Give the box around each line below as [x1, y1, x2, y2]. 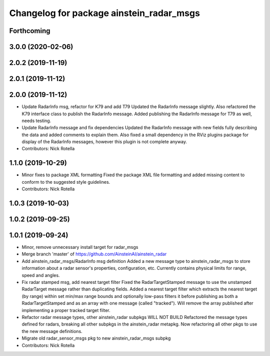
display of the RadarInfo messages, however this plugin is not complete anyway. [21, 139, 187, 145]
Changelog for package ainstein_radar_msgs [9, 8, 200, 19]
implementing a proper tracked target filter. [21, 307, 110, 313]
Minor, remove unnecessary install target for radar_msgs [21, 244, 138, 250]
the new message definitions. [21, 328, 82, 334]
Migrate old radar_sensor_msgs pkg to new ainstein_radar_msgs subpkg [21, 335, 171, 341]
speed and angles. [21, 272, 60, 278]
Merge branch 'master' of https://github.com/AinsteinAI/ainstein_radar [21, 251, 167, 257]
